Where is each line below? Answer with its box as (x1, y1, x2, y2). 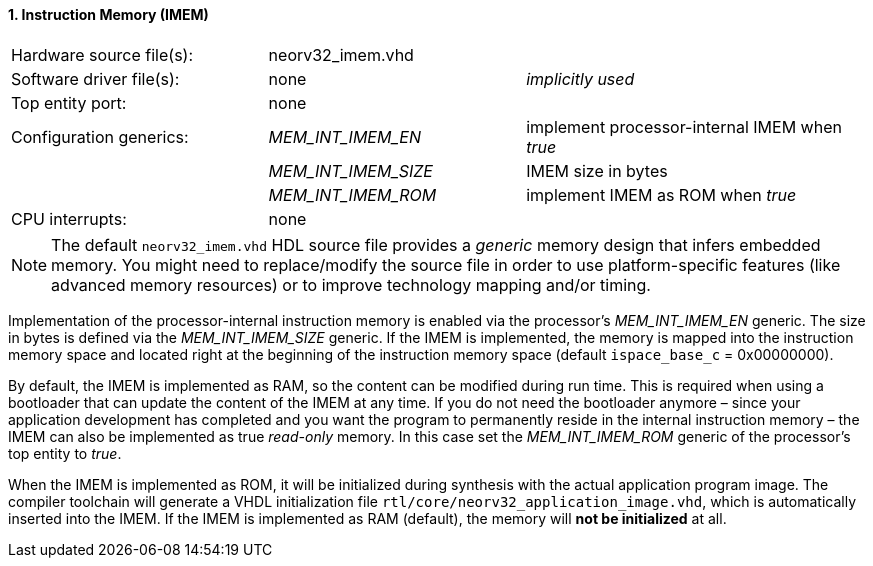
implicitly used (526, 68, 635, 89)
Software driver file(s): (11, 68, 180, 89)
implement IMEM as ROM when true (526, 184, 797, 205)
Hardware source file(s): (11, 44, 194, 65)
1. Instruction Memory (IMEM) (8, 6, 209, 23)
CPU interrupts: (11, 208, 127, 229)
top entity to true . (8, 444, 122, 462)
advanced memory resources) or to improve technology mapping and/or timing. (51, 274, 651, 295)
